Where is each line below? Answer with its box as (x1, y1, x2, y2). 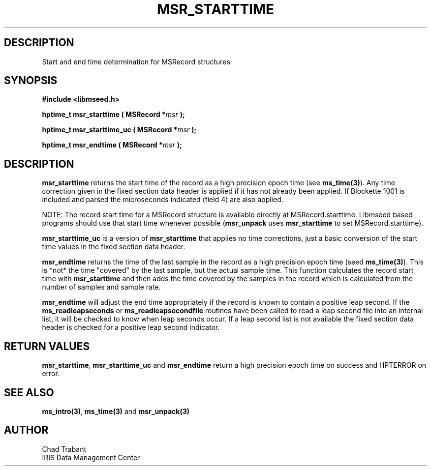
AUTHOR (4, 424, 49, 437)
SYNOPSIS (4, 74, 58, 87)
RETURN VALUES (4, 340, 90, 352)
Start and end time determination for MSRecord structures (42, 57, 230, 66)
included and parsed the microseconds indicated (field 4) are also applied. (42, 195, 283, 204)
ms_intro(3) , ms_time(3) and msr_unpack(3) (42, 407, 190, 415)
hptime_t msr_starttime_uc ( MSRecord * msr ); (42, 125, 197, 134)
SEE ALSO (4, 386, 54, 399)
